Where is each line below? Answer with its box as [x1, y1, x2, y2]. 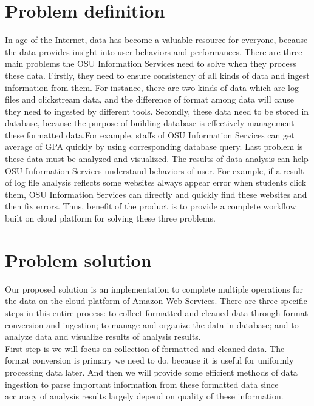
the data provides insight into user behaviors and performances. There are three [5, 45, 302, 58]
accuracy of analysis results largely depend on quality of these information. [5, 390, 284, 402]
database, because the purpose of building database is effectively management [5, 117, 295, 129]
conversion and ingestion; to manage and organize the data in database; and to [5, 318, 299, 331]
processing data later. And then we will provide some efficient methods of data [5, 365, 298, 378]
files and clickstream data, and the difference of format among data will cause [5, 93, 294, 106]
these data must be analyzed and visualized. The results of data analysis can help [5, 152, 309, 165]
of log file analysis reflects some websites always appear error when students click [5, 176, 307, 189]
